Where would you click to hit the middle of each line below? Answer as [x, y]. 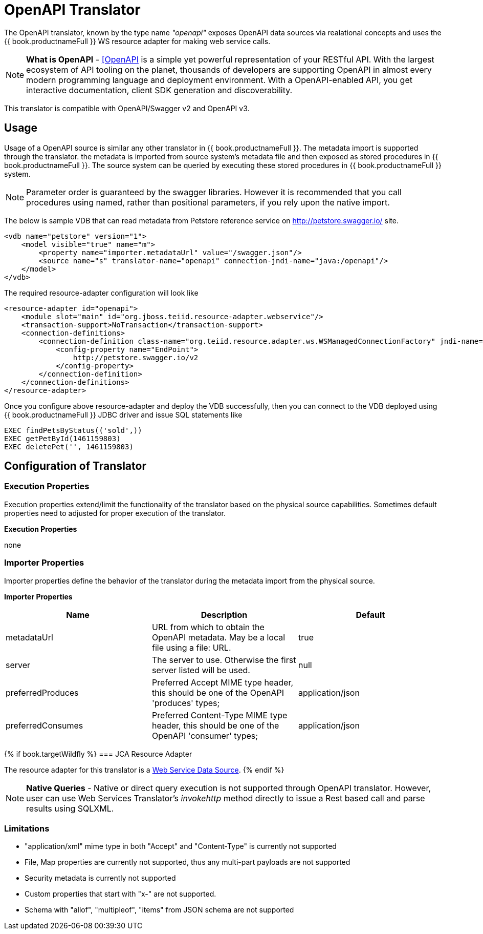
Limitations [27, 828]
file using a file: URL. [191, 647]
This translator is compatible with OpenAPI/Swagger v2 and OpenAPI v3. [127, 108]
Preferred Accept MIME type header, [223, 682]
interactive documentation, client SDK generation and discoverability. [159, 90]
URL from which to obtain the [208, 627]
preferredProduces [42, 692]
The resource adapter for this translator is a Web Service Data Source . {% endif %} [144, 770]
